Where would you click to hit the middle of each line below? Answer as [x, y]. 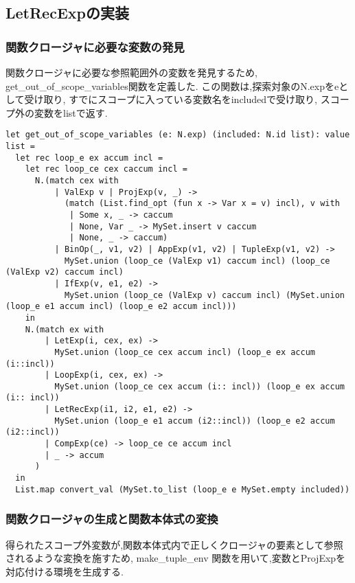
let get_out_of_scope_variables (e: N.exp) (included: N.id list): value [178, 135]
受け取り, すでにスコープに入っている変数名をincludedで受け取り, [171, 99]
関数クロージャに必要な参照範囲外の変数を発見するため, [131, 72]
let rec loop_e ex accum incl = [89, 158]
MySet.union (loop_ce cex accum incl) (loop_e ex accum [185, 352]
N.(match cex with [77, 181]
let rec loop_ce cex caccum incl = [106, 169]
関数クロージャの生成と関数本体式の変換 [112, 519]
